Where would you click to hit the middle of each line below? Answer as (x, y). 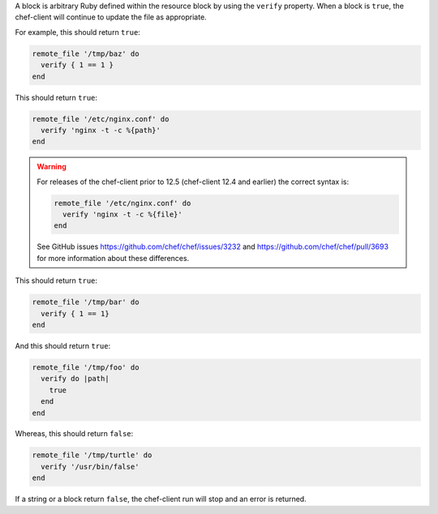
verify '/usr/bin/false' (90, 467)
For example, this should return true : (78, 32)
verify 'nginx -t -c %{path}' (101, 130)
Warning (52, 167)
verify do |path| (75, 379)
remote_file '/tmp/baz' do (86, 54)
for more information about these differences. (113, 258)
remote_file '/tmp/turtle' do (92, 455)
